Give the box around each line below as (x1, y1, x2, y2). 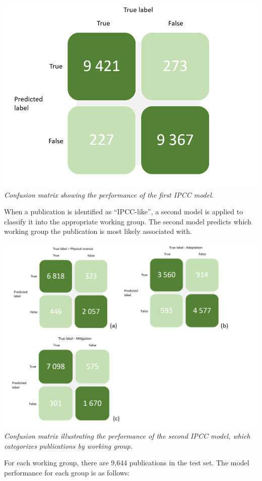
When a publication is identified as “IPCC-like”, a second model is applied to (4, 206, 243, 217)
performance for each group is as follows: (4, 467, 130, 478)
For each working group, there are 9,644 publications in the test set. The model (4, 457, 249, 468)
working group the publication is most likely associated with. (4, 226, 192, 236)
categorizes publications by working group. (4, 440, 133, 451)
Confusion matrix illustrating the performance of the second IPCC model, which (4, 431, 250, 441)
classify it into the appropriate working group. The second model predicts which (4, 216, 251, 226)
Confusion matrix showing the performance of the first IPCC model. (4, 189, 214, 200)
